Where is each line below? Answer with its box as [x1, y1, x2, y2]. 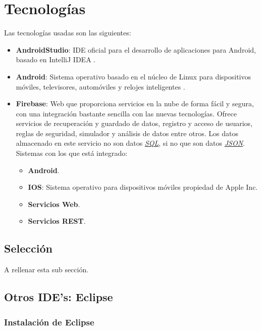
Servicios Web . [28, 198, 80, 209]
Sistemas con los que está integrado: [16, 148, 128, 158]
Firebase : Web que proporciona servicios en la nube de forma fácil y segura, [16, 98, 254, 109]
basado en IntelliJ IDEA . [16, 54, 96, 65]
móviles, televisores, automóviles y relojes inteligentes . [16, 81, 185, 92]
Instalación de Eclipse [4, 315, 94, 328]
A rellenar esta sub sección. [4, 264, 89, 275]
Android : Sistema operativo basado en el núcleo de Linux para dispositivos [16, 71, 251, 81]
